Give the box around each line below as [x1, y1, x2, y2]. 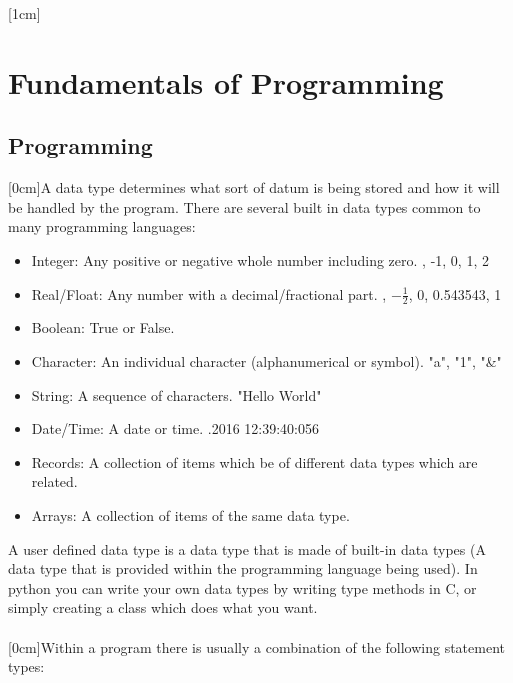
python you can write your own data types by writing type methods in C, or [8, 577, 477, 598]
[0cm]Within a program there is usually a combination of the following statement [8, 636, 505, 657]
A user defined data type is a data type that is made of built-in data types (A [8, 538, 486, 559]
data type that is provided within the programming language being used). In [8, 558, 478, 579]
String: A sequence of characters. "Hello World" [31, 384, 322, 405]
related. [31, 471, 78, 492]
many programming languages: [8, 216, 196, 237]
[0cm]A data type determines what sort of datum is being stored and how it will [8, 177, 500, 198]
